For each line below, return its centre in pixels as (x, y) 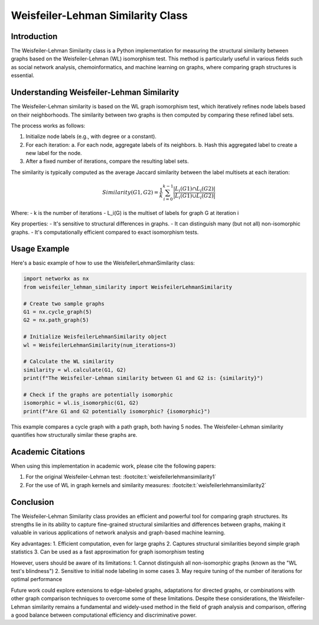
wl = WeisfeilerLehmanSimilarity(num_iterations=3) (100, 345)
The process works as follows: (48, 125)
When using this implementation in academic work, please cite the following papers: (113, 466)
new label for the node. (54, 153)
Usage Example (40, 249)
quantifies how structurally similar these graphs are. (74, 435)
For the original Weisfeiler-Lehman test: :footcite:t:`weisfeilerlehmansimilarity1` (121, 477)
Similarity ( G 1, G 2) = (131, 193)
